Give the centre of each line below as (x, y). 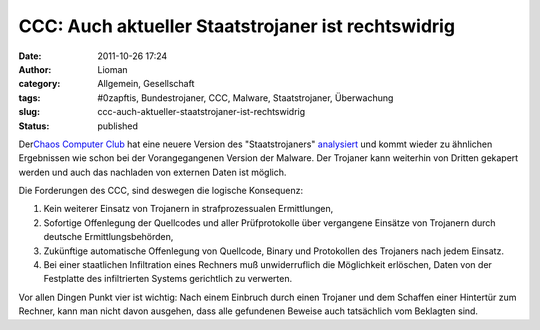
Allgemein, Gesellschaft (146, 84)
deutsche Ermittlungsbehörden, (108, 237)
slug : (29, 112)
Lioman (113, 69)
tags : (29, 97)
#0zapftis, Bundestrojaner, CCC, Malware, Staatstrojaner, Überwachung (245, 97)
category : (39, 84)
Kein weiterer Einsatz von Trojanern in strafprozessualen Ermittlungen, (188, 209)
